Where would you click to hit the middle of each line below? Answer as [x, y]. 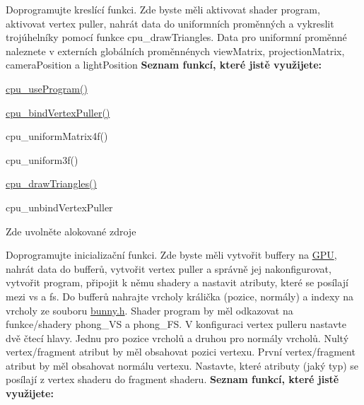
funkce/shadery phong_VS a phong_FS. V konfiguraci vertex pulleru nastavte [176, 324]
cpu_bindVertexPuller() [58, 112]
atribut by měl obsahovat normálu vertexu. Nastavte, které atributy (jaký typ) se [182, 365]
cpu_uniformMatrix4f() [57, 136]
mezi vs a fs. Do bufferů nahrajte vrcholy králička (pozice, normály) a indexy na [180, 296]
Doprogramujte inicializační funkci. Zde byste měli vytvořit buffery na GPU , [171, 255]
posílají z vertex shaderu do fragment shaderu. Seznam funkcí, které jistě [172, 379]
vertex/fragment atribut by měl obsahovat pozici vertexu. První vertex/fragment [181, 352]
